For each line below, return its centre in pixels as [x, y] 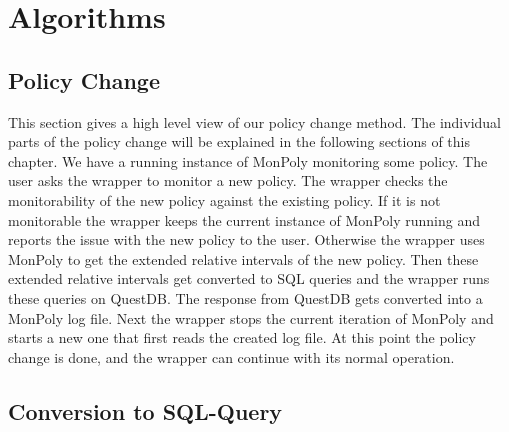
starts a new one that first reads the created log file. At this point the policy [242, 337]
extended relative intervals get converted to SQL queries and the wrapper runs [249, 278]
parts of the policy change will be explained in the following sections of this [239, 141]
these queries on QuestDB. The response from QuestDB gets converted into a [245, 297]
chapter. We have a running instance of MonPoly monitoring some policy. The [248, 160]
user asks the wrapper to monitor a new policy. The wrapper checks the [228, 180]
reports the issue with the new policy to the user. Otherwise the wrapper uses [246, 239]
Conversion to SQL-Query [145, 410]
